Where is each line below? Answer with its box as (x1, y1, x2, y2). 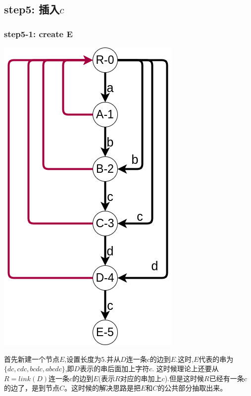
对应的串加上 (120, 373, 162, 383)
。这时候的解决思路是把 (64, 383, 141, 393)
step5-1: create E (4, 27, 73, 40)
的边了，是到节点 (4, 383, 59, 393)
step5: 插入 (4, 1, 60, 17)
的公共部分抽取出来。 (157, 383, 227, 393)
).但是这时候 (164, 373, 204, 383)
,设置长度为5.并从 (64, 353, 121, 364)
